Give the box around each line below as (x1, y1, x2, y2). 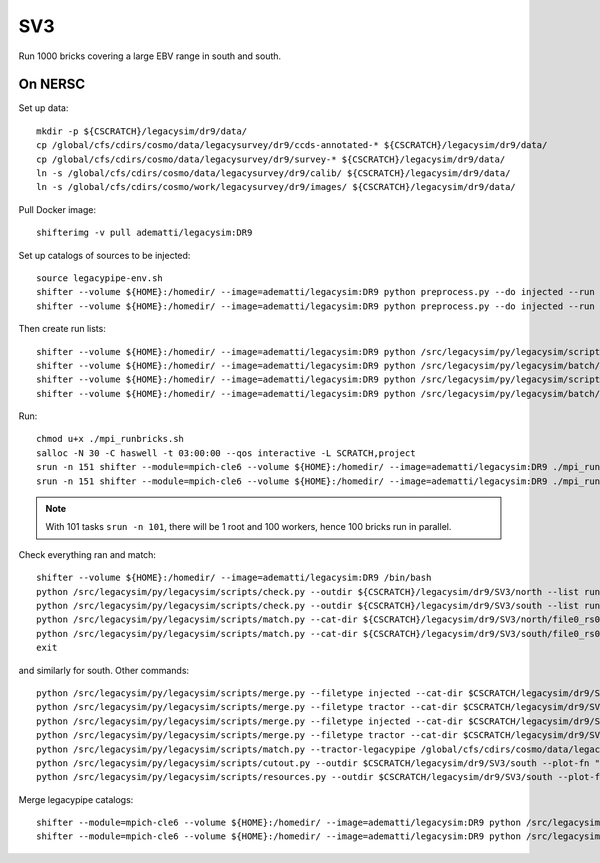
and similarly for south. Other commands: (18, 664, 190, 676)
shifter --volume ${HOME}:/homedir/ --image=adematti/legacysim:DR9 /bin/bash (36, 572, 432, 584)
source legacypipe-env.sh (36, 272, 164, 284)
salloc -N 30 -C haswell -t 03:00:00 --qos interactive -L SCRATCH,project (36, 447, 416, 459)
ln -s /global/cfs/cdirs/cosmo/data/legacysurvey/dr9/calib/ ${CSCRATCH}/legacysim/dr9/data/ (36, 168, 511, 179)
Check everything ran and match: (18, 548, 157, 560)
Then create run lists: (18, 323, 107, 335)
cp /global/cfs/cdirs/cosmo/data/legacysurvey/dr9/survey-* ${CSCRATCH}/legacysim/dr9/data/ (36, 153, 506, 165)
